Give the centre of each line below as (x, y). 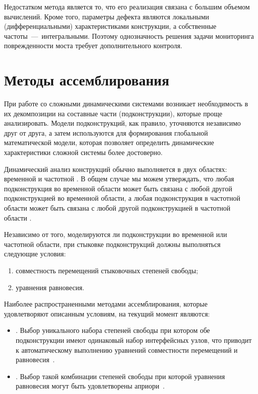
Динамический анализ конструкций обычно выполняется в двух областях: (116, 169)
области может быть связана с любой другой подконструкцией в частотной (117, 208)
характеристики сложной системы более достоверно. (83, 152)
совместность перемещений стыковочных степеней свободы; (107, 270)
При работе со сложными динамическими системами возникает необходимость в (126, 104)
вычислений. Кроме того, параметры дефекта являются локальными (107, 16)
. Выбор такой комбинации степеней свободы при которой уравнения (120, 376)
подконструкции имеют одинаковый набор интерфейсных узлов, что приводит (134, 340)
